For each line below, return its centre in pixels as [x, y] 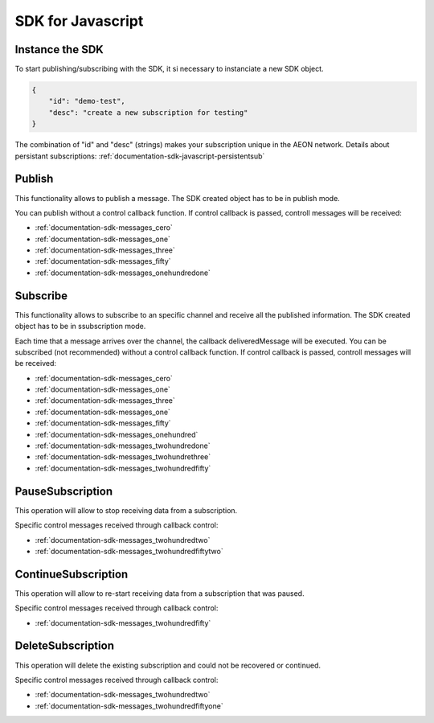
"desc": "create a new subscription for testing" [148, 112]
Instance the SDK [59, 49]
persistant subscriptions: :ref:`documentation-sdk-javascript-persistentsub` [140, 156]
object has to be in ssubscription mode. [80, 327]
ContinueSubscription [72, 574]
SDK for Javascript [79, 21]
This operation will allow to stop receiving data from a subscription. [126, 510]
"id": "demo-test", [87, 101]
